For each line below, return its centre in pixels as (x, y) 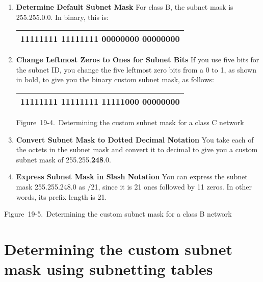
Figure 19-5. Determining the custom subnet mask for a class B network (118, 214)
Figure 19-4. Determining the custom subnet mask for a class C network (130, 122)
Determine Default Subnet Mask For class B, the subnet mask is (125, 7)
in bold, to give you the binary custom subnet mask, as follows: (115, 79)
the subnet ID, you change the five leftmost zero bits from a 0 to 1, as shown (136, 69)
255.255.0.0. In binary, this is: (62, 17)
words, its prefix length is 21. (61, 196)
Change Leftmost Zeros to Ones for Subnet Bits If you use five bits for (138, 60)
